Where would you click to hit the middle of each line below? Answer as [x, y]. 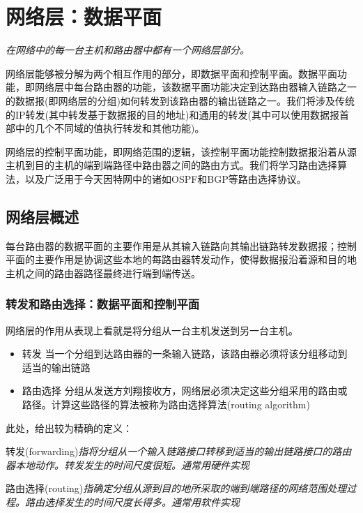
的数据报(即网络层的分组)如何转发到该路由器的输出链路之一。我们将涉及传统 [180, 100]
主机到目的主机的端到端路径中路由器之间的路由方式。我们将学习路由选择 [171, 165]
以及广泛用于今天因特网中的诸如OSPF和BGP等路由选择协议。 [165, 178]
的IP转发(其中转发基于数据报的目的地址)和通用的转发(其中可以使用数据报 [172, 114]
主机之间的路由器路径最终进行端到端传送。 [103, 273]
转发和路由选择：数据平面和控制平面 [103, 304]
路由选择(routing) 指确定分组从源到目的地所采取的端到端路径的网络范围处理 [176, 488]
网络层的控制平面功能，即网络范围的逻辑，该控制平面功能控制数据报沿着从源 [181, 151]
